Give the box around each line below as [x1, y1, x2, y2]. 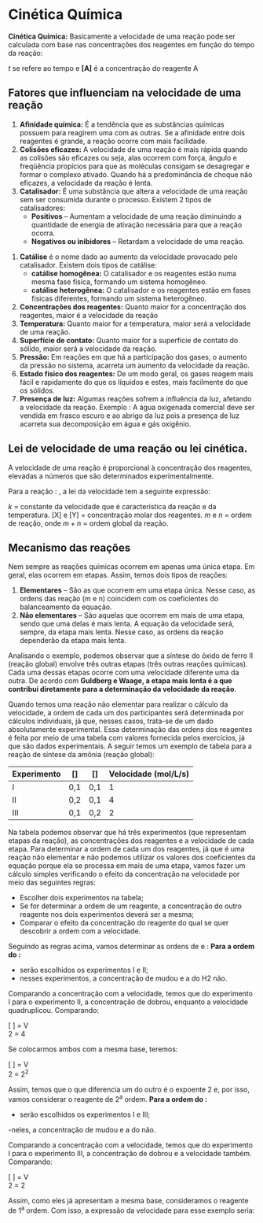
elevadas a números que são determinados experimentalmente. [8, 471, 214, 481]
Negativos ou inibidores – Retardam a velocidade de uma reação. [31, 236, 245, 246]
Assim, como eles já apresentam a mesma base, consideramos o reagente [8, 1195, 249, 1205]
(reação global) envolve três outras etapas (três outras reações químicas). [8, 660, 249, 669]
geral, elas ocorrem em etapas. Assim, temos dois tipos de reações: [8, 571, 228, 580]
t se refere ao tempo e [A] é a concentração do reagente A [8, 63, 199, 72]
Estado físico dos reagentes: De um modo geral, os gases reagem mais [19, 368, 254, 379]
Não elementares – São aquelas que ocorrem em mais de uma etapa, [19, 611, 245, 620]
